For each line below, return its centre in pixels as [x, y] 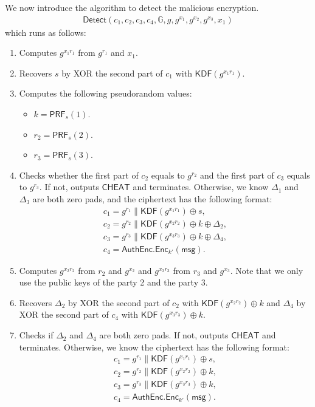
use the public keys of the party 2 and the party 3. [113, 282]
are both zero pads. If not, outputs [164, 335]
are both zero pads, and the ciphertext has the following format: [152, 198]
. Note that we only [267, 270]
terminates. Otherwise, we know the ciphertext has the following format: [154, 347]
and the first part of [237, 175]
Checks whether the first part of [79, 175]
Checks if [36, 335]
